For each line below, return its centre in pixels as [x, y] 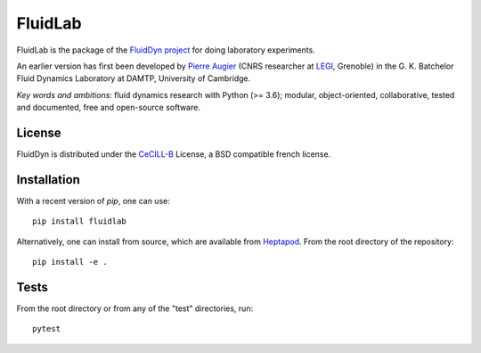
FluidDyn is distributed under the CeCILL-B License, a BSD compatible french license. [174, 154]
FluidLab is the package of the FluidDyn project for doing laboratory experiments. [166, 50]
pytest [47, 329]
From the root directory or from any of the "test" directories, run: [135, 308]
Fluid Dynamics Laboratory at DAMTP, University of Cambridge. [134, 78]
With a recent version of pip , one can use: [94, 201]
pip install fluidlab [79, 222]
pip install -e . [70, 262]
